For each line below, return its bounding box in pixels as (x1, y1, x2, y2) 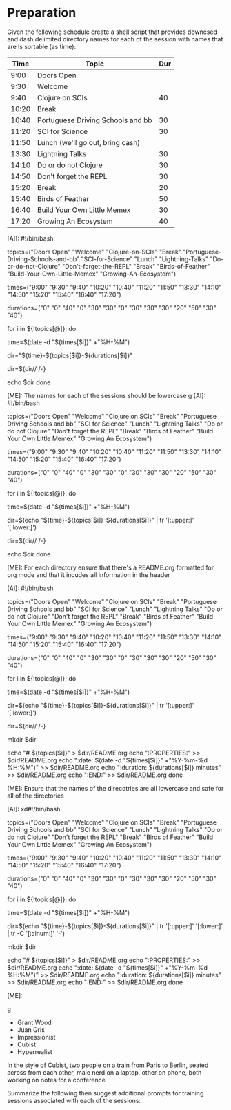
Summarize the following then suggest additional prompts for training (7, 1089, 204, 1097)
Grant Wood (17, 1018, 52, 1026)
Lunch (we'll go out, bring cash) (37, 138, 141, 147)
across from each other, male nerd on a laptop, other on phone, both (7, 1068, 202, 1076)
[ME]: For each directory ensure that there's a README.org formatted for (7, 563, 214, 572)
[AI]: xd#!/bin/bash (7, 805, 61, 813)
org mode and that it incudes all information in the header (7, 570, 170, 578)
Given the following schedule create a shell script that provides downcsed (7, 28, 217, 36)
